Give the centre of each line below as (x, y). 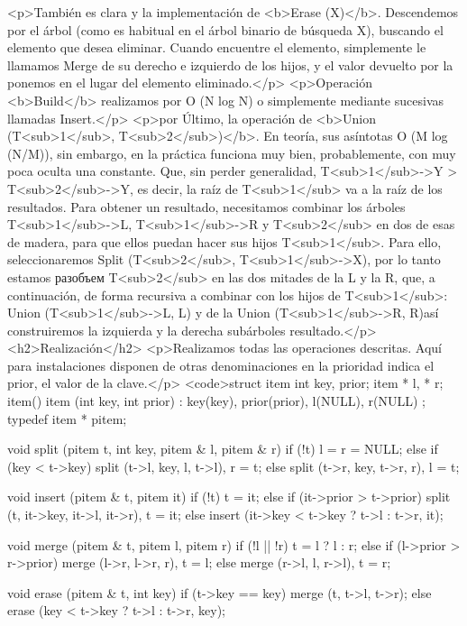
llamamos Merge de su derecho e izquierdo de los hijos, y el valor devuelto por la (230, 64)
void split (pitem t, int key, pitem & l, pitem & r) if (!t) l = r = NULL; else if (223, 449)
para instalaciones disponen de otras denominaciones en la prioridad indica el (221, 365)
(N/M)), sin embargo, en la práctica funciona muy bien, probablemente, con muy (232, 153)
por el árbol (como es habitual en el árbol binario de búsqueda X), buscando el (225, 29)
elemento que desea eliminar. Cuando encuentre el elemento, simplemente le (217, 47)
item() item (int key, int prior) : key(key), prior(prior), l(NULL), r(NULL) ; (216, 401)
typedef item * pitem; (67, 418)
